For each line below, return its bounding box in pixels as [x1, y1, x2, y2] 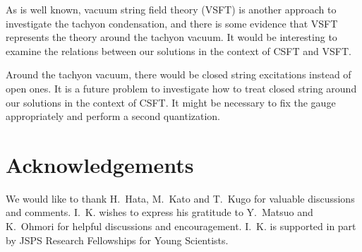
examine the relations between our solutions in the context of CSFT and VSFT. [6, 43, 351, 58]
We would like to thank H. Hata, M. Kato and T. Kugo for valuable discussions [6, 191, 355, 205]
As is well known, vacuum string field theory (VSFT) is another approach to [6, 2, 337, 16]
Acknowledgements [6, 150, 194, 179]
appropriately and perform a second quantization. [6, 109, 221, 124]
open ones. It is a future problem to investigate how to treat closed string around [6, 80, 357, 95]
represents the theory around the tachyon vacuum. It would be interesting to [6, 30, 337, 44]
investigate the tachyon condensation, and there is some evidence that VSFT [6, 16, 338, 30]
